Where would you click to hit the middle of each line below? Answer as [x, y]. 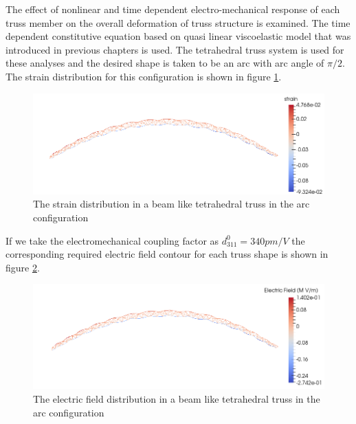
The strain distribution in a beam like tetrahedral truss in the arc [171, 204]
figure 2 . [23, 267]
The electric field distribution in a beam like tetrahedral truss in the [177, 398]
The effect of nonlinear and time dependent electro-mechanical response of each [173, 9]
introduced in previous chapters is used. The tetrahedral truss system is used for [175, 49]
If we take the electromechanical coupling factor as [112, 240]
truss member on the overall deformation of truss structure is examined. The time [178, 22]
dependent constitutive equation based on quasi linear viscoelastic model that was [178, 36]
